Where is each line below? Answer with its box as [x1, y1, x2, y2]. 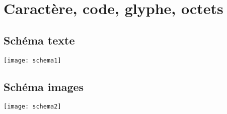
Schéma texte [4, 32, 75, 47]
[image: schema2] [4, 103, 61, 110]
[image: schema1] [4, 56, 61, 64]
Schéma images [4, 78, 84, 94]
